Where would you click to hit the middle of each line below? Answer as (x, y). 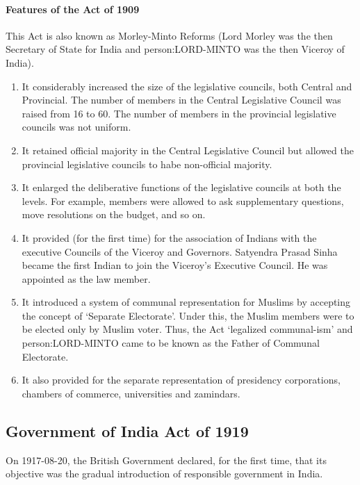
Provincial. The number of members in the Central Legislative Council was (181, 100)
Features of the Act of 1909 (73, 9)
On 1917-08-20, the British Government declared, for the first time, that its (166, 460)
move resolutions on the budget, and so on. (114, 214)
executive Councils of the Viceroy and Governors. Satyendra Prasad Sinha (180, 251)
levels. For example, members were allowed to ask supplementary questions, (183, 200)
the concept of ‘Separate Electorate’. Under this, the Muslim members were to (188, 315)
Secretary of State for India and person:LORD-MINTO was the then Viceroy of (175, 49)
